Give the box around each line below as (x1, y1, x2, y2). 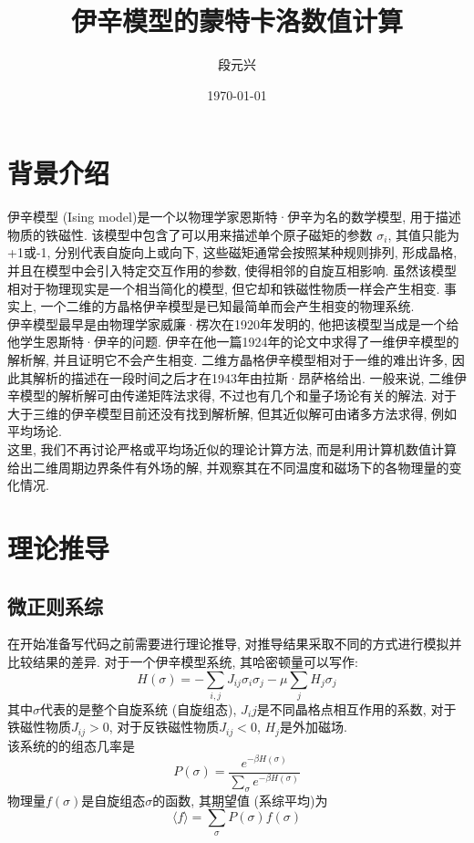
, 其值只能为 (387, 224, 459, 244)
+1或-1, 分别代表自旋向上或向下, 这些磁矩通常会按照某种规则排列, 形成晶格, (7, 243, 458, 262)
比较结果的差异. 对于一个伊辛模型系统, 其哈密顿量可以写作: (7, 651, 358, 671)
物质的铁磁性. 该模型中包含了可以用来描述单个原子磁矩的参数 (7, 224, 373, 244)
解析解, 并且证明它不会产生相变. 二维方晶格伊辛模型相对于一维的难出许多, (7, 350, 448, 369)
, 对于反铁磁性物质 (108, 717, 220, 736)
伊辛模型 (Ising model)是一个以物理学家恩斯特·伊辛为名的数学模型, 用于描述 (7, 207, 461, 226)
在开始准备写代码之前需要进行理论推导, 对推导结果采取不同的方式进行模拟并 (7, 634, 462, 653)
